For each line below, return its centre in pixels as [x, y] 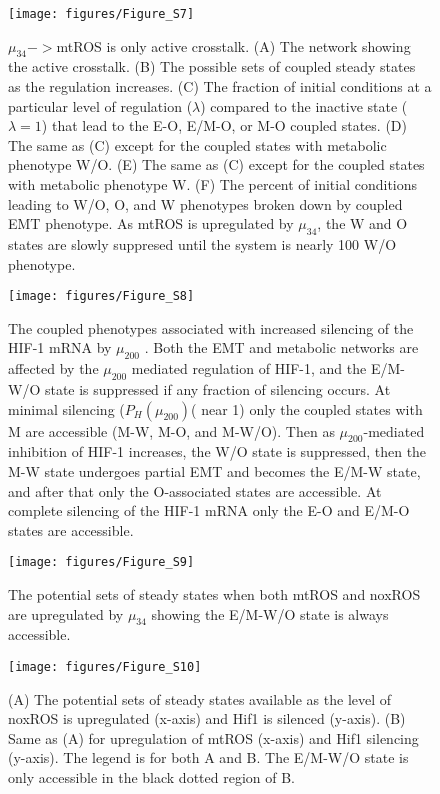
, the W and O [362, 223]
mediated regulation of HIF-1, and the [249, 368]
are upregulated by [66, 613]
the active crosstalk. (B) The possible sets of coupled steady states [212, 66]
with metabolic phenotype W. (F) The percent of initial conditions [213, 184]
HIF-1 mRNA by [60, 347]
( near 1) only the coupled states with [307, 408]
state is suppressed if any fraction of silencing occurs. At [217, 389]
